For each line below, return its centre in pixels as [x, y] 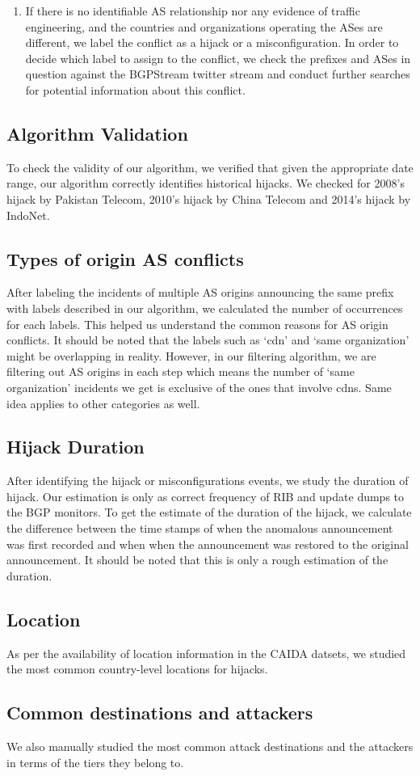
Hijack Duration [76, 447]
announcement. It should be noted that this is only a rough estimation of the [197, 560]
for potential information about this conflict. [135, 89]
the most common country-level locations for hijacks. [137, 669]
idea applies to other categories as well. [103, 403]
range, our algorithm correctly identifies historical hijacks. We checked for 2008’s [206, 183]
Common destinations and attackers [160, 713]
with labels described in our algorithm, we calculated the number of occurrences [205, 308]
